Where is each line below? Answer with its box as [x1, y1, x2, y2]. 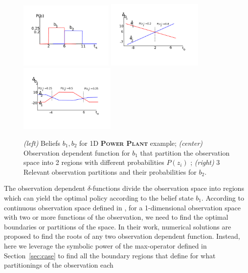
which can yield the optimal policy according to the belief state [4, 192, 194, 203]
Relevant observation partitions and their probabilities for [23, 166, 197, 177]
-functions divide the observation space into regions [90, 183, 244, 193]
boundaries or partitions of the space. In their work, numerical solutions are [4, 221, 231, 231]
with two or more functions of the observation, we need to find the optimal [4, 212, 228, 222]
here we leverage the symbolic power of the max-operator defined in [4, 240, 207, 250]
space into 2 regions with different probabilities [23, 157, 164, 167]
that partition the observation [140, 147, 230, 158]
